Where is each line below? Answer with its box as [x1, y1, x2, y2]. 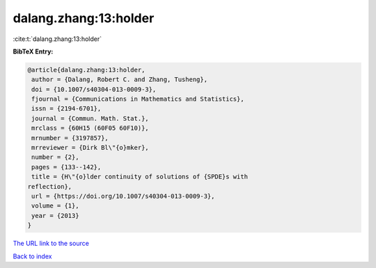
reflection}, [27, 183, 72, 190]
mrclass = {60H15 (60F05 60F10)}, [31, 124, 149, 132]
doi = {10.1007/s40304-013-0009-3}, [31, 85, 157, 93]
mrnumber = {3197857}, [31, 134, 109, 142]
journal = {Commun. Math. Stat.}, [31, 115, 149, 122]
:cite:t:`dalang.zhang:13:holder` [13, 35, 102, 43]
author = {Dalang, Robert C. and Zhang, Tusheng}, [31, 76, 208, 83]
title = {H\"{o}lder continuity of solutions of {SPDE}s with [31, 173, 249, 181]
